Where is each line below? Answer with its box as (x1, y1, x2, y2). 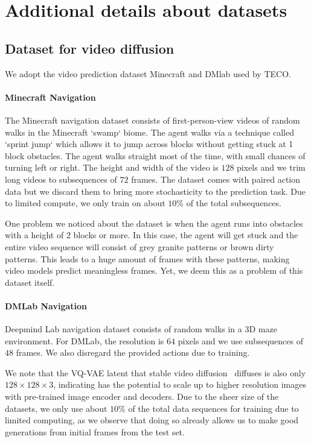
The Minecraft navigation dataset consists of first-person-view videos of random (5, 113, 300, 126)
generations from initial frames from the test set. (5, 425, 185, 438)
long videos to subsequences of (5, 172, 117, 185)
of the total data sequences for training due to (128, 402, 299, 414)
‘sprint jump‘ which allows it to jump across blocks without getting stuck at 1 (5, 137, 293, 150)
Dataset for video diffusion (5, 39, 175, 57)
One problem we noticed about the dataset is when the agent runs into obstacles (5, 216, 303, 229)
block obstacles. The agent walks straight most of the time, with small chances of (5, 149, 306, 162)
